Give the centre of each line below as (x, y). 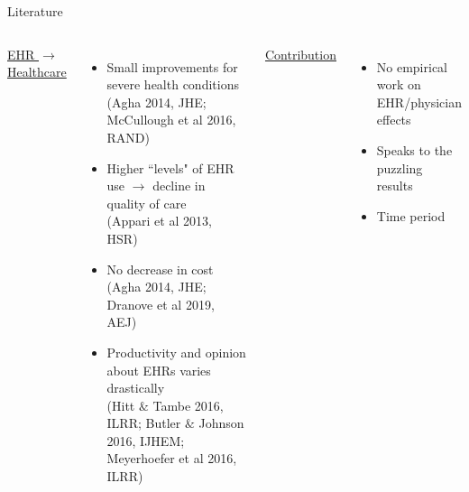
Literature (35, 11)
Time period (411, 215)
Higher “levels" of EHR (170, 167)
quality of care (147, 203)
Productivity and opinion (176, 352)
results (395, 186)
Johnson (221, 423)
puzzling (400, 167)
